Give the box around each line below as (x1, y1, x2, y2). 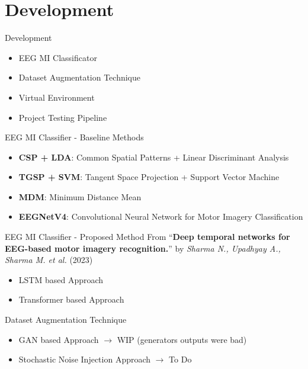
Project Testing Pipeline (18, 111, 107, 123)
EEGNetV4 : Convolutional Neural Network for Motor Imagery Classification (18, 210, 303, 223)
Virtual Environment (18, 91, 95, 103)
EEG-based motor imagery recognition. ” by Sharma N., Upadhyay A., (5, 242, 281, 254)
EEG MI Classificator (18, 51, 97, 63)
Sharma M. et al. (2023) (5, 254, 93, 266)
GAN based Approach (18, 333, 99, 345)
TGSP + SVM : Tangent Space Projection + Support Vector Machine (18, 171, 280, 183)
